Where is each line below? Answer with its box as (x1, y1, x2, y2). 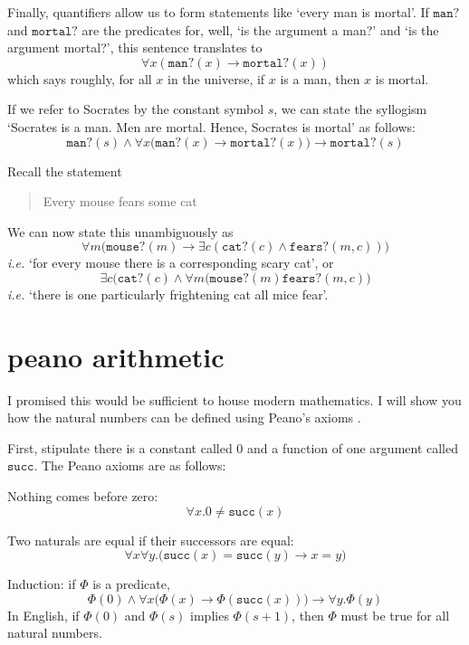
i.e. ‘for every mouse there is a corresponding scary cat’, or (7, 253, 334, 272)
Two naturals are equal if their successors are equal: (7, 530, 294, 549)
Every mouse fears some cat (43, 192, 197, 211)
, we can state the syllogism (273, 100, 427, 119)
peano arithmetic (7, 337, 225, 375)
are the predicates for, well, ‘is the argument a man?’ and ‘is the (81, 20, 439, 39)
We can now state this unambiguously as (7, 222, 234, 241)
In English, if (7, 605, 80, 624)
